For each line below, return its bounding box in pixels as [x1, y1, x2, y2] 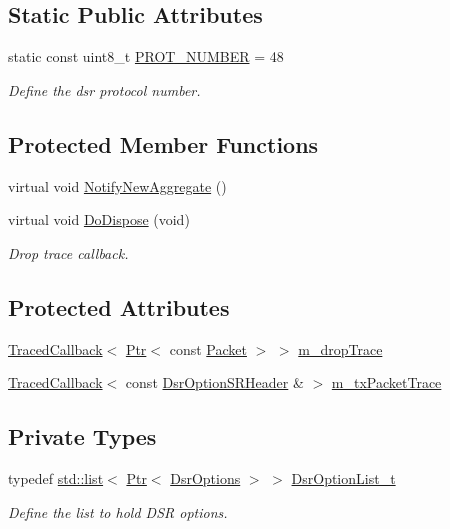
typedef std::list [8, 467, 104, 488]
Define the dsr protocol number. [8, 79, 201, 100]
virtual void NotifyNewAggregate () [8, 175, 227, 196]
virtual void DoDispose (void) [8, 209, 190, 230]
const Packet [169, 338, 247, 359]
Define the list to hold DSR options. [8, 501, 228, 522]
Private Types [8, 421, 157, 452]
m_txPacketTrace [331, 372, 442, 393]
